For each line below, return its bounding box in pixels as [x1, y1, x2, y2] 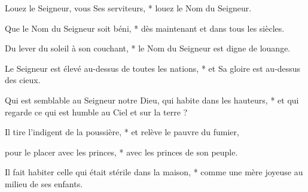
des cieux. [5, 74, 41, 86]
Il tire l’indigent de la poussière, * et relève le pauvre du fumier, [5, 126, 239, 138]
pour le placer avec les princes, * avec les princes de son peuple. [5, 145, 238, 158]
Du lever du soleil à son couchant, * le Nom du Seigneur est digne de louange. [5, 42, 291, 54]
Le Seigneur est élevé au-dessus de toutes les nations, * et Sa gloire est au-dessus [5, 62, 301, 74]
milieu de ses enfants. [5, 177, 83, 190]
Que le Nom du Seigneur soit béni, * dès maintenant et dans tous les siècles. [5, 22, 285, 34]
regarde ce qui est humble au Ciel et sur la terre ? [5, 105, 188, 118]
